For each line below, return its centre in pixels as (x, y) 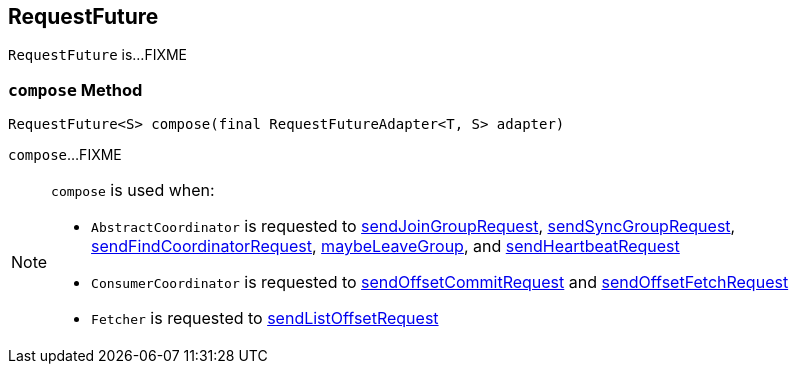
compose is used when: (133, 190)
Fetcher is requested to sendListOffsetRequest (265, 318)
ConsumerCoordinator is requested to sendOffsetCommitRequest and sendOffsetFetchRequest (440, 282)
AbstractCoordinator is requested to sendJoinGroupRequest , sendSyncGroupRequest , (413, 226)
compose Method (75, 89)
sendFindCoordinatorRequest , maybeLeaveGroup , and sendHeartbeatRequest (385, 246)
